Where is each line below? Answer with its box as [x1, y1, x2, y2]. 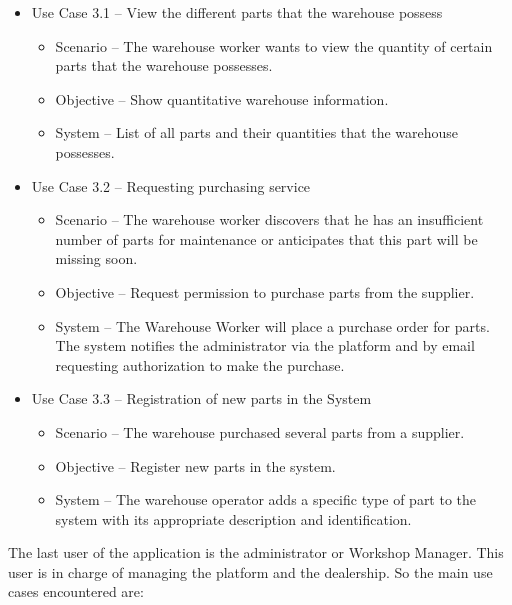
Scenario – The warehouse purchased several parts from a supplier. [55, 421, 465, 442]
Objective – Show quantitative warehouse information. [55, 88, 389, 109]
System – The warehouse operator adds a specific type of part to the [55, 489, 477, 510]
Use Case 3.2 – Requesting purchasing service [31, 175, 311, 196]
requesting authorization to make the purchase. [55, 354, 345, 375]
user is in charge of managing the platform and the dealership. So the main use [8, 561, 493, 582]
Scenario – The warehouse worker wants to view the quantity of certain [55, 35, 493, 56]
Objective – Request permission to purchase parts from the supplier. [55, 281, 475, 302]
